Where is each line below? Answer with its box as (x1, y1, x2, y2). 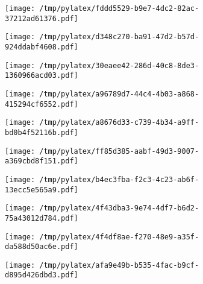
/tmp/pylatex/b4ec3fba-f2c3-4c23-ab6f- (39, 175, 199, 184)
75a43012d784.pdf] (5, 213, 78, 222)
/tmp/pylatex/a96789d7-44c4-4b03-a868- (39, 89, 199, 98)
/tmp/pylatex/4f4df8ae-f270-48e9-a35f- (39, 232, 199, 241)
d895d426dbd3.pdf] (5, 271, 78, 280)
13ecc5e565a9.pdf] (5, 185, 78, 194)
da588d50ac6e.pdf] (5, 242, 78, 251)
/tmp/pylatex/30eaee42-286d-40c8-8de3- (39, 61, 199, 70)
